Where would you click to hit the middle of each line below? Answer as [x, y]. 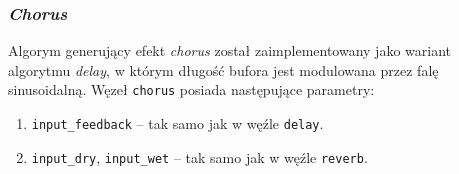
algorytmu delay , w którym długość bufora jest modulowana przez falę [223, 69]
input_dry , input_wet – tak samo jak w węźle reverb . [199, 156]
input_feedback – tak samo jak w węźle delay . [177, 123]
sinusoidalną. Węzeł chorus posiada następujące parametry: [191, 89]
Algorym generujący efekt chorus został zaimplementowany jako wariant [229, 50]
